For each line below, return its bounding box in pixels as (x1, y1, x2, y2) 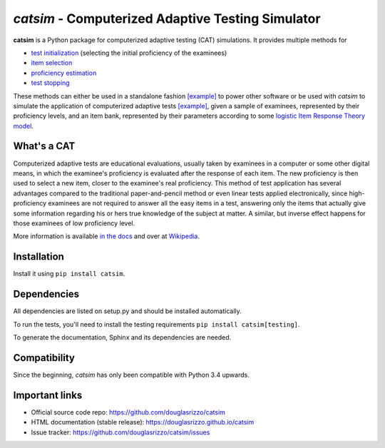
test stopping (31, 78, 71, 87)
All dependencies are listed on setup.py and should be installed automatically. (13, 307, 242, 315)
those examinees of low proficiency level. (13, 218, 135, 228)
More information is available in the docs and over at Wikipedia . (13, 232, 200, 240)
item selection (31, 58, 73, 67)
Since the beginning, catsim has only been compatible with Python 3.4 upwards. (13, 370, 250, 379)
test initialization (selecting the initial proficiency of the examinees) (31, 49, 227, 57)
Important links (13, 389, 83, 401)
